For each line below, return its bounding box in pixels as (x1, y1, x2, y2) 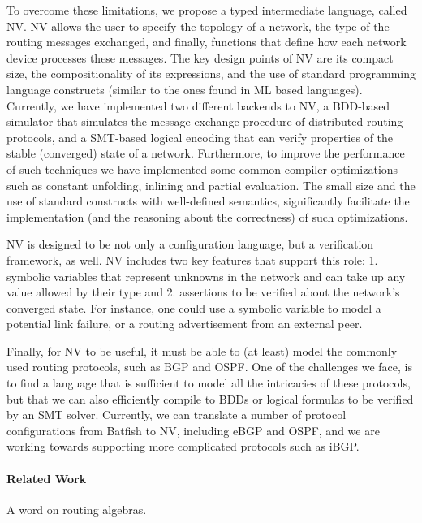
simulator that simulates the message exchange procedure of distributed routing (6, 113, 403, 130)
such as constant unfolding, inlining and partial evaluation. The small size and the (6, 176, 416, 193)
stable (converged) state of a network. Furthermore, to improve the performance (6, 145, 405, 162)
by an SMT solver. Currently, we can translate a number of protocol (6, 406, 347, 423)
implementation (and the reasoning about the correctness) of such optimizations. (6, 208, 408, 225)
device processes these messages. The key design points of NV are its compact (6, 49, 394, 66)
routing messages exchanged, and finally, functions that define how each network (6, 33, 407, 50)
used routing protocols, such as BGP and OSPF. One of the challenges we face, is (6, 358, 412, 375)
